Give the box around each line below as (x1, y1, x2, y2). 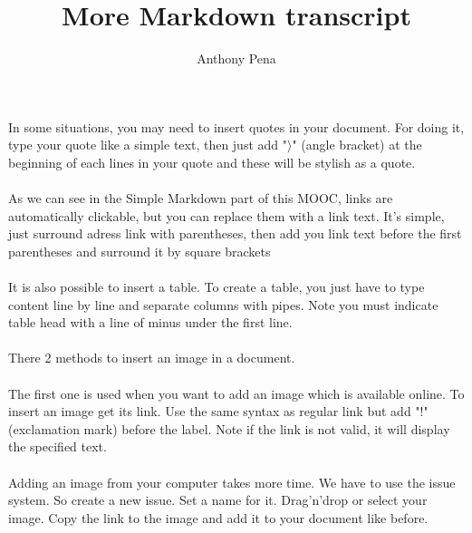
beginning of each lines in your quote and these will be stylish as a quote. (8, 152, 416, 171)
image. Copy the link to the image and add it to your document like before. (8, 508, 429, 527)
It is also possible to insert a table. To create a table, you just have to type (8, 277, 425, 296)
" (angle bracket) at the (292, 135, 422, 154)
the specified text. (8, 437, 107, 456)
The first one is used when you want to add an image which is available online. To (8, 383, 465, 402)
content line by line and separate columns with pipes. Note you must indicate (8, 295, 438, 314)
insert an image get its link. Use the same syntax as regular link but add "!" (8, 402, 429, 421)
